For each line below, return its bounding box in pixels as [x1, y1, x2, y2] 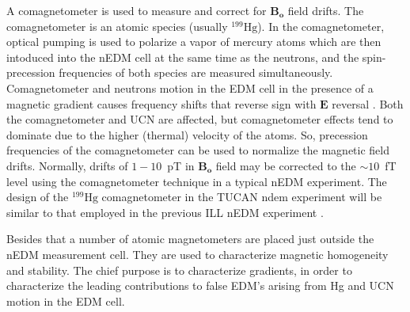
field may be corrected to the [215, 157, 356, 173]
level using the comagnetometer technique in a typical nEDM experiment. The [6, 173, 387, 189]
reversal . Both [332, 95, 404, 112]
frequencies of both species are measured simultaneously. [59, 64, 333, 81]
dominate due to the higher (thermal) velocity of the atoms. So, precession [6, 126, 368, 143]
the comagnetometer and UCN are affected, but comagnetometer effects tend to [6, 111, 393, 127]
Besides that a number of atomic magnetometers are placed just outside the [6, 230, 374, 247]
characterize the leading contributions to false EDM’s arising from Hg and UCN [6, 277, 394, 294]
